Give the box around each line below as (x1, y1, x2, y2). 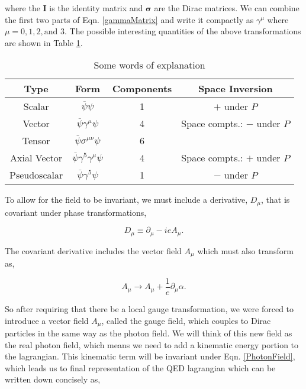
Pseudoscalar (9, 168, 63, 182)
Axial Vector (10, 151, 63, 165)
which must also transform (197, 244, 294, 257)
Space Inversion (198, 82, 273, 96)
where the (5, 2, 40, 14)
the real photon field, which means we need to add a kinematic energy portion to (5, 338, 299, 351)
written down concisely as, (5, 373, 101, 385)
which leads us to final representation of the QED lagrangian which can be (5, 361, 276, 374)
